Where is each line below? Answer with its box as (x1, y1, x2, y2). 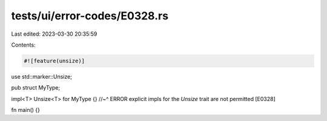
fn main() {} (11, 106, 41, 114)
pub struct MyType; (11, 84, 61, 91)
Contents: (11, 41, 36, 48)
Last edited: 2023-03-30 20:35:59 (11, 30, 97, 38)
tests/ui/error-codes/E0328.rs (11, 9, 169, 22)
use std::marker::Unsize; (11, 73, 73, 80)
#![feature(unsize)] (24, 57, 85, 64)
